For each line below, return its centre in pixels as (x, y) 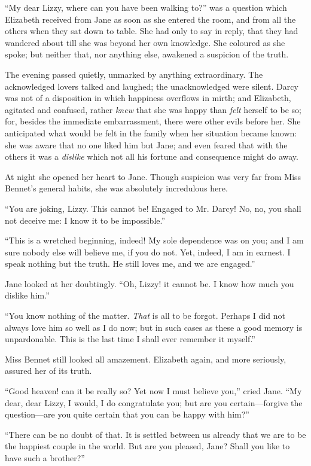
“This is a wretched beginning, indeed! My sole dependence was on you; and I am (154, 240)
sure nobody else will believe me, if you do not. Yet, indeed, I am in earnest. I (148, 252)
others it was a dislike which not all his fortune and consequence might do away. (152, 156)
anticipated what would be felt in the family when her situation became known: (151, 133)
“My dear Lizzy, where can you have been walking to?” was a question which (146, 7)
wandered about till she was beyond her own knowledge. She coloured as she (145, 42)
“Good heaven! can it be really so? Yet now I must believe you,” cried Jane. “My (153, 391)
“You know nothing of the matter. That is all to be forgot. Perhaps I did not (145, 316)
